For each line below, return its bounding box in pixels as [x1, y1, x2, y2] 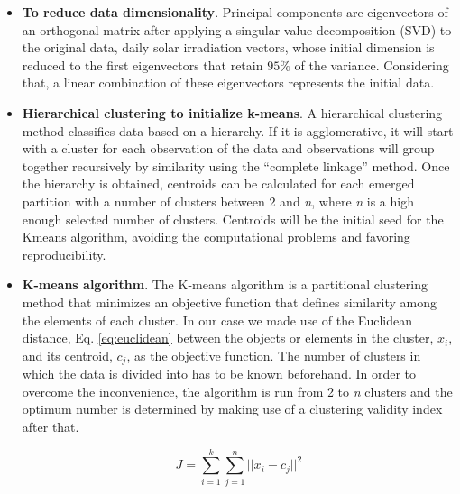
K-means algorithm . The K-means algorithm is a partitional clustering [22, 275, 428, 294]
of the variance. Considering [294, 55, 449, 74]
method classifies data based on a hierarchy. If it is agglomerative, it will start [22, 121, 454, 140]
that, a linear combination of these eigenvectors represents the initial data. [22, 73, 435, 92]
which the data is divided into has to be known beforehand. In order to [22, 364, 417, 383]
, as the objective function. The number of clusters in [126, 345, 421, 364]
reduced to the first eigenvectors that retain [22, 55, 263, 74]
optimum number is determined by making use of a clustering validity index [22, 399, 443, 418]
